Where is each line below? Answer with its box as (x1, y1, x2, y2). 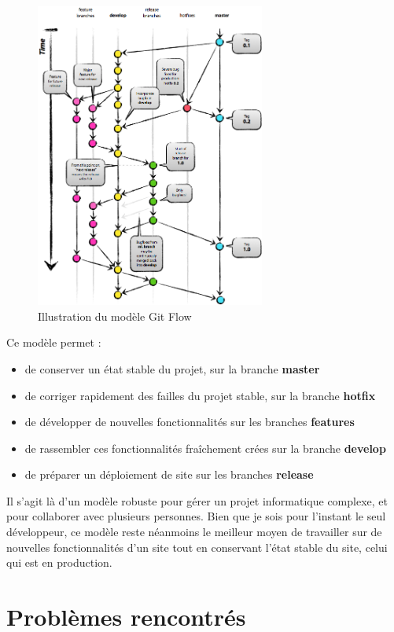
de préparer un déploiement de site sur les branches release (24, 466, 314, 483)
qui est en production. (6, 554, 112, 571)
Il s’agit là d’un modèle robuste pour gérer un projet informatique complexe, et (6, 492, 388, 509)
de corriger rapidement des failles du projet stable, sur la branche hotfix (24, 387, 376, 403)
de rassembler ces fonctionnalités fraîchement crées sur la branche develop (24, 439, 386, 456)
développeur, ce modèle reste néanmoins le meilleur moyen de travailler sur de (6, 524, 382, 540)
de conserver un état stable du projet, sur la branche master (24, 360, 320, 377)
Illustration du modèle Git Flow (38, 307, 192, 324)
